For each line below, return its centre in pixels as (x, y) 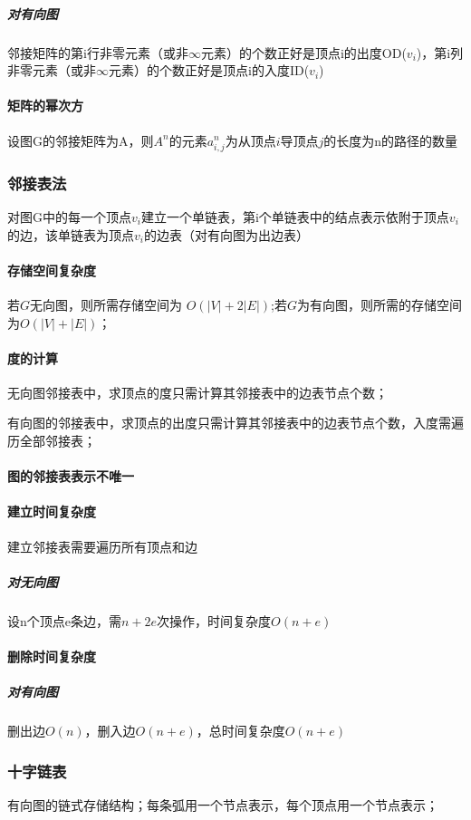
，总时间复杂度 (240, 731)
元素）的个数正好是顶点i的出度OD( (303, 52)
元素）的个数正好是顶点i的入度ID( (209, 70)
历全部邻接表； (52, 441)
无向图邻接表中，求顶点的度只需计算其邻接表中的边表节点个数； (197, 392)
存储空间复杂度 (52, 270)
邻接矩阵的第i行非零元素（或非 (98, 52)
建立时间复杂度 (52, 511)
